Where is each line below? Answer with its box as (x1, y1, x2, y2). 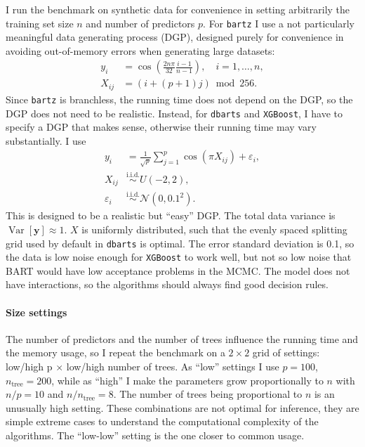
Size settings (6, 304, 67, 319)
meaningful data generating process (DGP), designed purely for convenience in (6, 30, 344, 44)
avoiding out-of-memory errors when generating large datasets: (6, 43, 275, 58)
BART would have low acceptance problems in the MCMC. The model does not (6, 263, 350, 278)
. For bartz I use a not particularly (203, 15, 354, 30)
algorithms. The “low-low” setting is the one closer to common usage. (6, 428, 305, 443)
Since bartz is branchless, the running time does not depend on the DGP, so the (6, 91, 353, 106)
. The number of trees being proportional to (113, 387, 303, 401)
